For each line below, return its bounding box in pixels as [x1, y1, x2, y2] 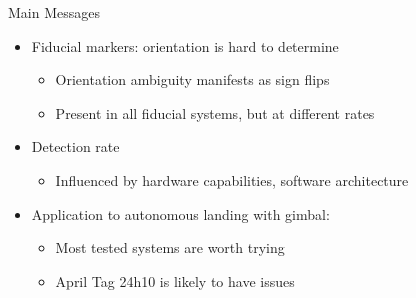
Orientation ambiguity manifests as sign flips [55, 69, 330, 90]
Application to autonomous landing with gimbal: [31, 203, 330, 224]
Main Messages [8, 2, 100, 22]
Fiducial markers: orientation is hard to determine [31, 35, 339, 56]
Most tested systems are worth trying [55, 237, 285, 258]
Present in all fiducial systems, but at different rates [55, 102, 375, 123]
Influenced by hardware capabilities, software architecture [55, 169, 409, 190]
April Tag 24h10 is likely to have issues [55, 270, 295, 291]
